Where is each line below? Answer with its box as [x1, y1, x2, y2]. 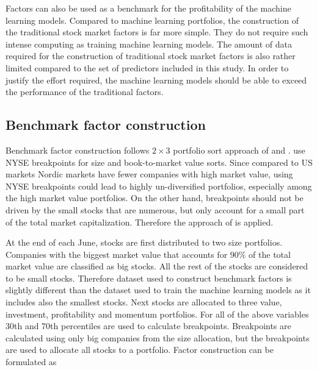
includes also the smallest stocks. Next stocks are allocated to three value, [5, 296, 282, 308]
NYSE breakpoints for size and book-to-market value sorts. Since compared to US [5, 155, 313, 168]
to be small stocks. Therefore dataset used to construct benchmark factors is [5, 271, 292, 284]
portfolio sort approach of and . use [173, 143, 305, 156]
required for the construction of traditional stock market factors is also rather [5, 49, 296, 62]
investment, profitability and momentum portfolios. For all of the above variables [5, 307, 309, 320]
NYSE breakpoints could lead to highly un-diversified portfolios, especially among [5, 179, 312, 192]
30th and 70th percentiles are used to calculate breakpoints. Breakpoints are [5, 319, 291, 332]
